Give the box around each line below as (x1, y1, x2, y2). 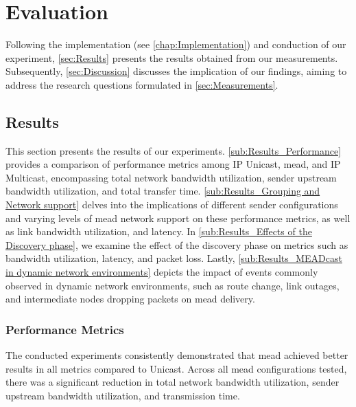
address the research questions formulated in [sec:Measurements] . (5, 77, 278, 91)
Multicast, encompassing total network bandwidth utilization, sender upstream (5, 170, 337, 184)
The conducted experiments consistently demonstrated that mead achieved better (5, 348, 348, 362)
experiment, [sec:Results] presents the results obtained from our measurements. (5, 50, 338, 65)
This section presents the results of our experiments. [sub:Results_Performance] (5, 143, 342, 157)
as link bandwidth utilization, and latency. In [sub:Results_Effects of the (5, 224, 312, 239)
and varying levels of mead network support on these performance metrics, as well (5, 210, 351, 225)
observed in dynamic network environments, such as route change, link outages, (5, 278, 340, 292)
